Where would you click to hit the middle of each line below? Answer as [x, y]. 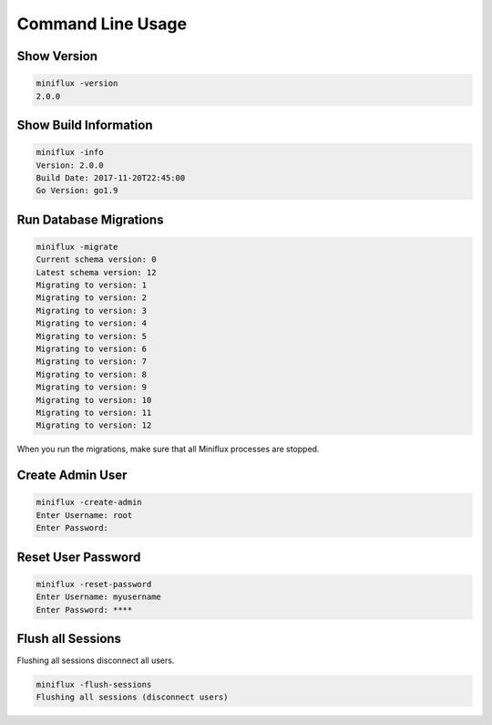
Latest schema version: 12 [96, 272]
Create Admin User [72, 476]
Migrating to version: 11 [94, 412]
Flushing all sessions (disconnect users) [132, 697]
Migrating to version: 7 [92, 362]
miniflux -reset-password [94, 584]
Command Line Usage [102, 24]
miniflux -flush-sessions [94, 684]
